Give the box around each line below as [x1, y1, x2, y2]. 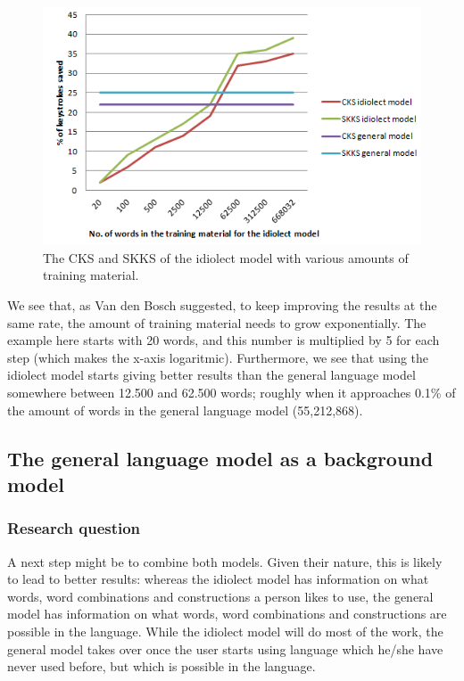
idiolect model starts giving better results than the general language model [7, 365, 416, 384]
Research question [7, 517, 141, 539]
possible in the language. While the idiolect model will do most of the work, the [7, 621, 443, 640]
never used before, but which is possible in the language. [7, 657, 316, 676]
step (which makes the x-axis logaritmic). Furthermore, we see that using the [7, 348, 429, 366]
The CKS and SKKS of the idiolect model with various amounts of [43, 248, 409, 267]
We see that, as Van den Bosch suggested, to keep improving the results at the [7, 296, 437, 315]
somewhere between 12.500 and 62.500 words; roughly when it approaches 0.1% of [7, 383, 456, 402]
